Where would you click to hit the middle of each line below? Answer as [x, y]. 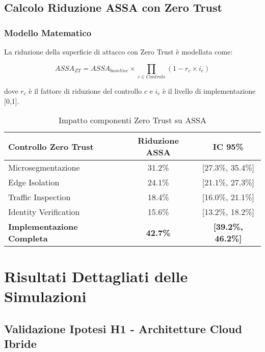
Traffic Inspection [39, 197]
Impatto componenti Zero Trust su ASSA [132, 120]
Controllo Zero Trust [51, 146]
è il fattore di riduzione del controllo [85, 90]
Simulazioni [45, 296]
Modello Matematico [48, 32]
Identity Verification [44, 212]
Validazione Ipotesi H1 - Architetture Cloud [123, 329]
